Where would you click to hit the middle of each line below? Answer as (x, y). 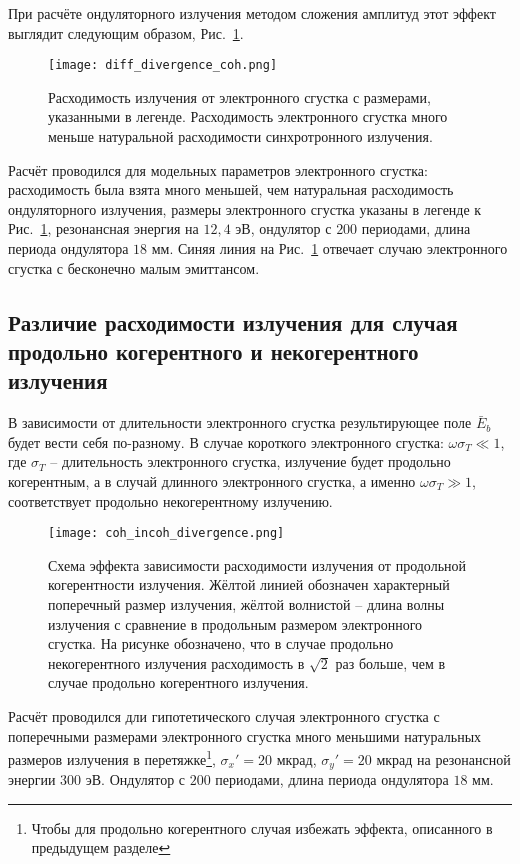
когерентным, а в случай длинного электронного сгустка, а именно (212, 480)
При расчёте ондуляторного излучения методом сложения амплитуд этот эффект (252, 13)
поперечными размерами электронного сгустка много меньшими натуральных (245, 735)
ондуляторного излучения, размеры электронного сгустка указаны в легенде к (245, 208)
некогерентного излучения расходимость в (176, 662)
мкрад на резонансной (443, 758)
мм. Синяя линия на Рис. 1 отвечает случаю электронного (329, 248)
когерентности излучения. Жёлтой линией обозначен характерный (249, 584)
